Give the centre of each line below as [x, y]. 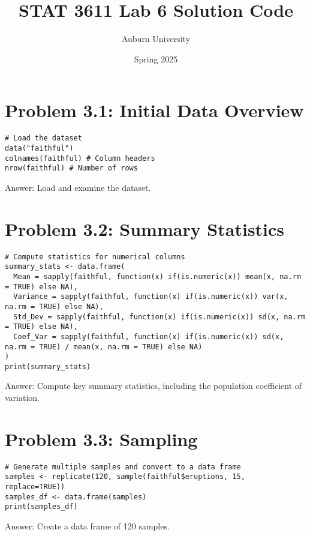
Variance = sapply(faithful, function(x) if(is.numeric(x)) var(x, [151, 297]
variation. [22, 398]
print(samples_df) [41, 507]
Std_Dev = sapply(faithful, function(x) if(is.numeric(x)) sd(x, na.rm [159, 317]
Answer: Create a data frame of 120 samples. [87, 526]
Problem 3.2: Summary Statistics [145, 228]
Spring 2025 [156, 59]
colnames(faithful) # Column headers [80, 158]
